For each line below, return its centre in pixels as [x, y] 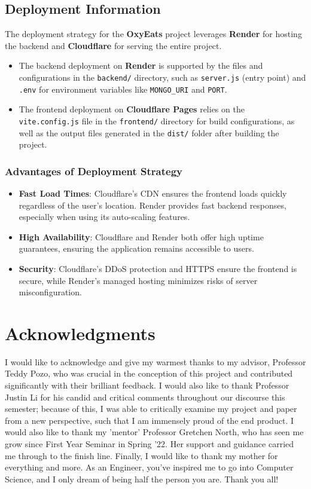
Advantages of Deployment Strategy [94, 171]
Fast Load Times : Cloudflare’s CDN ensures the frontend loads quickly [153, 193]
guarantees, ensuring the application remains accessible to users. [136, 248]
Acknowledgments [80, 333]
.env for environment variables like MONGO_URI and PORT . [123, 89]
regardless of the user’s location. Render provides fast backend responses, [153, 205]
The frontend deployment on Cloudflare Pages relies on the [132, 109]
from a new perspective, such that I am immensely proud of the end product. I [149, 420]
